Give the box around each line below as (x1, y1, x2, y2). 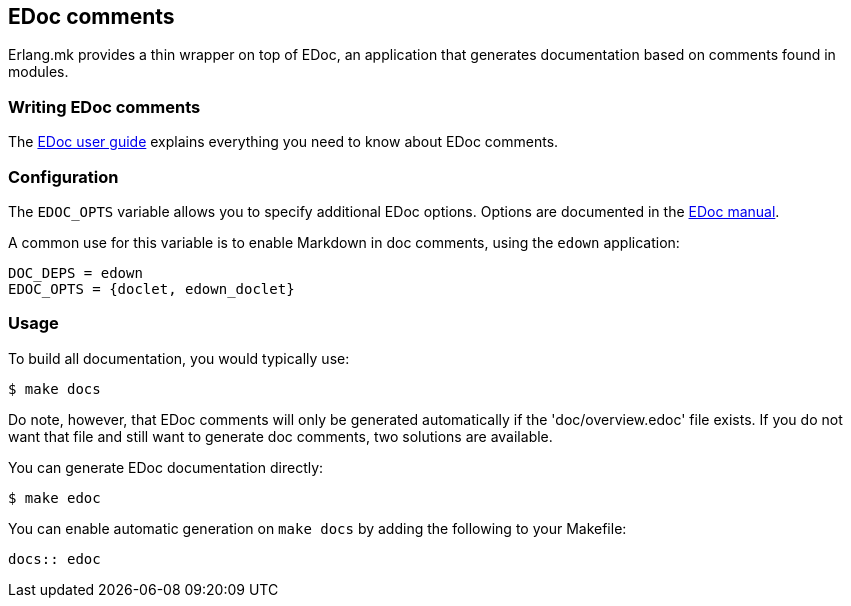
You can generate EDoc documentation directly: (8, 458, 324, 476)
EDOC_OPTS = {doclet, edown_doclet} (8, 280, 295, 297)
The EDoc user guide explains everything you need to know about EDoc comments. (8, 133, 559, 151)
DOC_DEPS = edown (8, 264, 143, 281)
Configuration (8, 166, 119, 187)
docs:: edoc (8, 550, 101, 567)
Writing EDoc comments (8, 96, 201, 117)
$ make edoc (8, 489, 101, 506)
